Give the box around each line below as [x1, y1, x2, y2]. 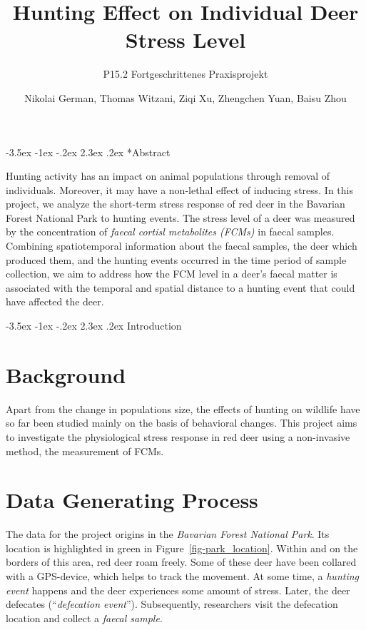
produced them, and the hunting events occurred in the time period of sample [6, 252, 347, 267]
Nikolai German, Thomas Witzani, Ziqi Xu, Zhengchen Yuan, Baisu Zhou [24, 90, 347, 105]
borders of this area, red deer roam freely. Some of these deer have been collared [6, 554, 357, 569]
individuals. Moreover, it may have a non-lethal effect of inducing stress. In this [6, 182, 354, 197]
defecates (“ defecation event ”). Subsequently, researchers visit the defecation [6, 596, 338, 611]
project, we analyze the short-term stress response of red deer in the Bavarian [6, 196, 345, 211]
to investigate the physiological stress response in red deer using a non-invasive [6, 429, 350, 444]
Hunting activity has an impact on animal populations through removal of [6, 168, 330, 183]
